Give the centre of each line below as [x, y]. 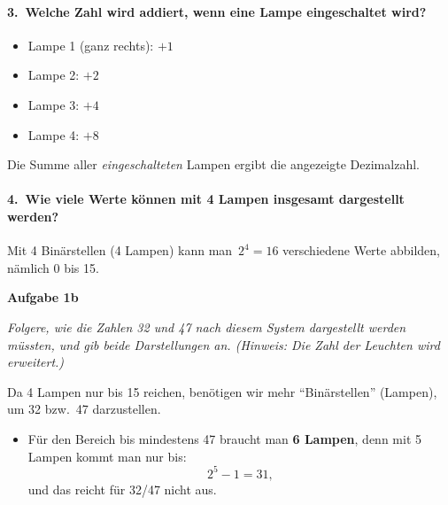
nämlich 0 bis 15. [53, 267]
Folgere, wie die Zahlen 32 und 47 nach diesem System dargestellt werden [207, 326]
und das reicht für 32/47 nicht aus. [122, 489]
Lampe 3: [54, 104]
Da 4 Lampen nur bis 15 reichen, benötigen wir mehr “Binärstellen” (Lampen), [222, 391]
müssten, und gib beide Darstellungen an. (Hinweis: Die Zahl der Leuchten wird [224, 344]
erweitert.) [36, 362]
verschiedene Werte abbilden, [361, 250]
